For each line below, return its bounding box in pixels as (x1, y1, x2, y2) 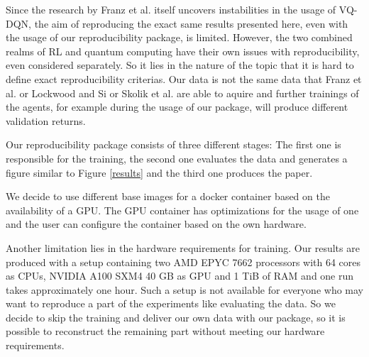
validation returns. (6, 113, 86, 128)
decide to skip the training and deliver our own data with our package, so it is (6, 309, 346, 324)
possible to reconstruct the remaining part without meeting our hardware (6, 324, 325, 339)
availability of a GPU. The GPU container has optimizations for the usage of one (6, 202, 359, 217)
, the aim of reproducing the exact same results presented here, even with (28, 16, 348, 31)
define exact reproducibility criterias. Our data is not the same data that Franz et (6, 71, 362, 86)
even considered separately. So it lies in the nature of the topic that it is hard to (6, 57, 354, 72)
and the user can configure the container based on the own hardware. (6, 216, 307, 231)
